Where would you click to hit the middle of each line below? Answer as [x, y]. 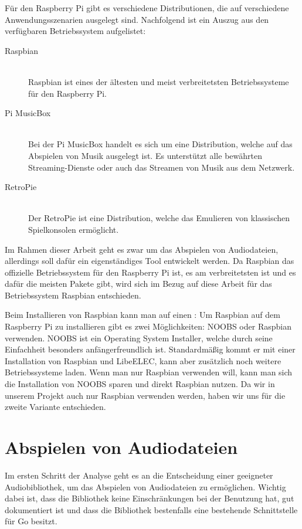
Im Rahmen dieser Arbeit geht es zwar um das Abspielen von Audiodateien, [142, 249]
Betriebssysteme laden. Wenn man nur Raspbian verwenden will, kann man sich [149, 372]
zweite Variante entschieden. [55, 407]
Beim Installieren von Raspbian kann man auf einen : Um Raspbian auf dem [142, 315]
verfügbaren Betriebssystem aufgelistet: [75, 31]
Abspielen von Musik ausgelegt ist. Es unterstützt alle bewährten [145, 155]
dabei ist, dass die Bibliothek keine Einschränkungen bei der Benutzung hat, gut [150, 498]
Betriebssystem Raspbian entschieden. [73, 295]
